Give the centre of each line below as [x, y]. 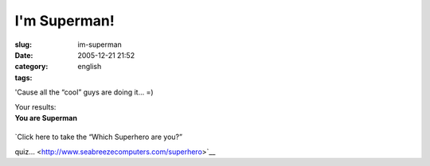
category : [31, 67]
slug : [23, 44]
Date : [24, 55]
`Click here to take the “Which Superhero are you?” [99, 137]
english [90, 67]
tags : [23, 77]
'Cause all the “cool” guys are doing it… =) [84, 92]
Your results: [35, 106]
